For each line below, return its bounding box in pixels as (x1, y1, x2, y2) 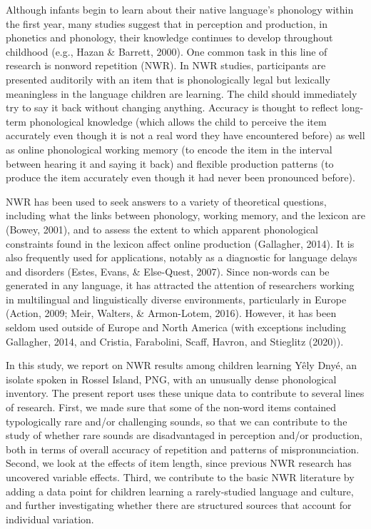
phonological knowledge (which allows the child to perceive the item (29, 114, 327, 129)
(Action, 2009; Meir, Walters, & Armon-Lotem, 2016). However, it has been (6, 306, 337, 321)
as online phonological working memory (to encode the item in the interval (6, 141, 332, 156)
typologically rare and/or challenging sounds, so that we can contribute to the (6, 413, 347, 428)
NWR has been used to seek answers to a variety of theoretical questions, (6, 193, 327, 208)
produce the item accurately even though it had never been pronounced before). (6, 170, 355, 185)
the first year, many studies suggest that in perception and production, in (6, 16, 327, 31)
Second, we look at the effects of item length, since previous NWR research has (6, 455, 352, 470)
